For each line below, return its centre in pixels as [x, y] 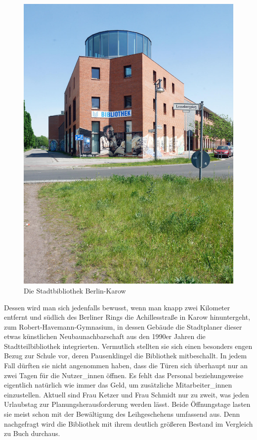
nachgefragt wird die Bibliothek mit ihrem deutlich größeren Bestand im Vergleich [128, 423]
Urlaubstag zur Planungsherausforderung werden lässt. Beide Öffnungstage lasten [127, 404]
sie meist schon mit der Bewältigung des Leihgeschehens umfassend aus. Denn [122, 414]
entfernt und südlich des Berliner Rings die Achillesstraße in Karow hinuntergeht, [127, 317]
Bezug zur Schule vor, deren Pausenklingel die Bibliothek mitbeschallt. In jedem [126, 356]
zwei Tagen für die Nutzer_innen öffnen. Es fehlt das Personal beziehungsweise [124, 375]
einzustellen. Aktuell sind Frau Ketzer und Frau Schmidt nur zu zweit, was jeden [127, 394]
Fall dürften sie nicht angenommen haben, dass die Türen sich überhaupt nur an [126, 366]
